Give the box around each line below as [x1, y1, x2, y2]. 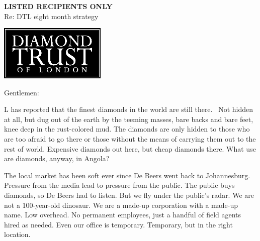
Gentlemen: [4, 87, 39, 97]
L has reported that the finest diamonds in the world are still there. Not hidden [4, 104, 253, 114]
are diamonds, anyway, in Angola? [4, 153, 110, 164]
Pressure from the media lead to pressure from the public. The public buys [4, 180, 235, 190]
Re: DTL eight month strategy [4, 11, 99, 21]
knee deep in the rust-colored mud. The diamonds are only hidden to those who [4, 124, 250, 134]
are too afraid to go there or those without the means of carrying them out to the [4, 134, 256, 144]
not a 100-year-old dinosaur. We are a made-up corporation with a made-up [4, 199, 238, 210]
